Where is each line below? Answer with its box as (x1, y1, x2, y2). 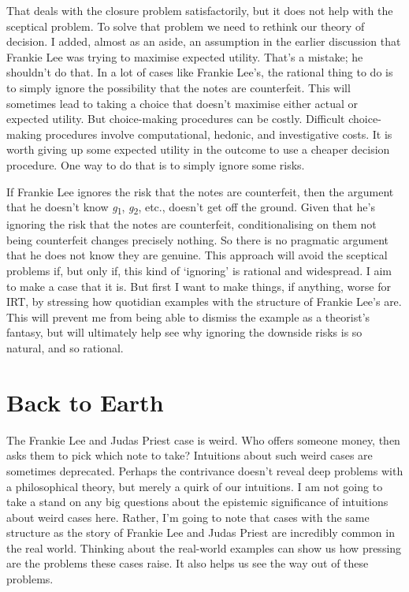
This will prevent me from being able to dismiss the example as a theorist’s (6, 308, 370, 325)
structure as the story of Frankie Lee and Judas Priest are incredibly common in (6, 524, 395, 541)
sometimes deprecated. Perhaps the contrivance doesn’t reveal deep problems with (6, 462, 403, 478)
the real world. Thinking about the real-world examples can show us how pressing (6, 539, 402, 556)
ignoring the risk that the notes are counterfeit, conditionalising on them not (6, 216, 377, 233)
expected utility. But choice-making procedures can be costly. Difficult (6, 110, 345, 127)
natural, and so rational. (6, 340, 124, 356)
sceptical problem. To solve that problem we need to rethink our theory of (6, 17, 365, 34)
